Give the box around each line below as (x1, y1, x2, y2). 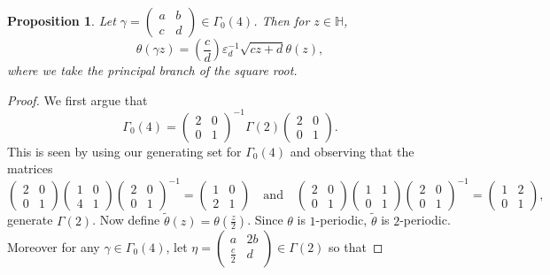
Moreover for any (7, 237, 100, 256)
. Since (247, 210, 283, 229)
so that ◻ (329, 237, 383, 256)
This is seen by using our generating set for (7, 141, 242, 160)
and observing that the (290, 141, 414, 160)
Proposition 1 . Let (7, 11, 116, 29)
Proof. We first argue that (7, 90, 148, 109)
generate (7, 210, 53, 229)
